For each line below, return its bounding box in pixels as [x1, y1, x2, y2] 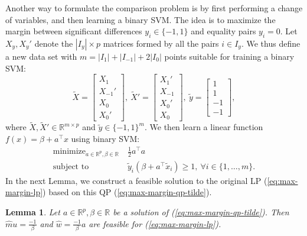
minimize [53, 147, 86, 156]
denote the [34, 37, 73, 49]
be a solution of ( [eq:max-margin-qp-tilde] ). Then [113, 206, 289, 218]
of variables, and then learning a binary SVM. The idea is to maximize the [5, 13, 276, 25]
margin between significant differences [5, 25, 142, 37]
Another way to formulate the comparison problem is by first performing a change [5, 2, 303, 14]
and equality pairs [191, 25, 256, 37]
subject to [53, 162, 89, 171]
